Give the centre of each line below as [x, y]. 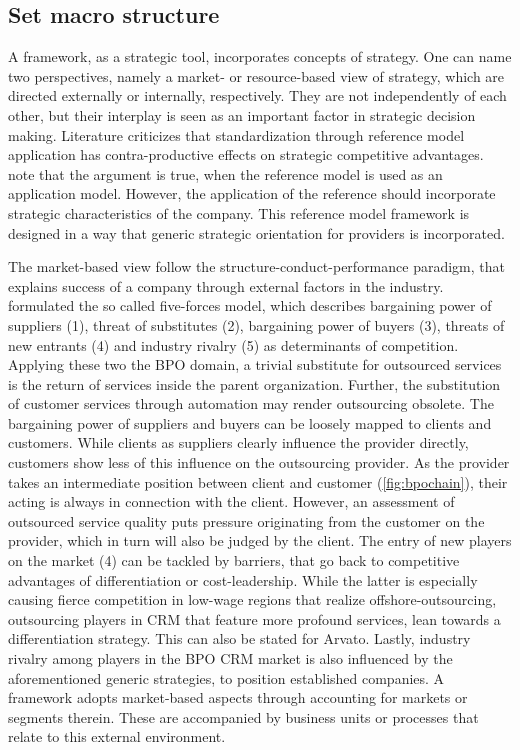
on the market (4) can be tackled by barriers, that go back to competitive [234, 560]
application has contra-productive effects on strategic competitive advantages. [246, 154]
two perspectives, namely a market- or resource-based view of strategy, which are [256, 75]
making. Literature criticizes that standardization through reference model [236, 134]
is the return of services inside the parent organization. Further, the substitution [254, 383]
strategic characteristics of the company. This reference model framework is [239, 212]
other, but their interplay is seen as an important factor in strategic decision [242, 114]
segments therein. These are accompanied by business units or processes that [243, 716]
